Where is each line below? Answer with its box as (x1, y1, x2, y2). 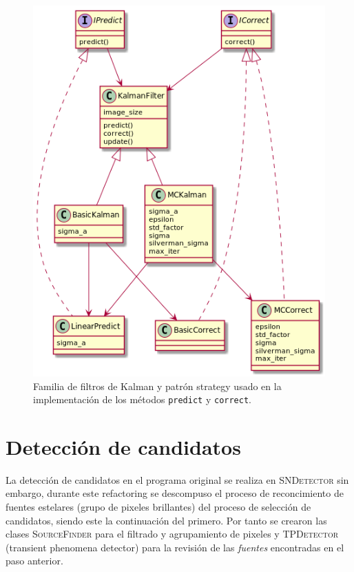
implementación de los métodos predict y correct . (33, 392, 252, 407)
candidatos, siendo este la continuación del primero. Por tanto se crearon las (6, 513, 327, 527)
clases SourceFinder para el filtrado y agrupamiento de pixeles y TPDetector (6, 527, 339, 541)
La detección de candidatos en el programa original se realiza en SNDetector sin (6, 472, 349, 487)
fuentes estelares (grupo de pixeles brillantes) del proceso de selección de (6, 500, 311, 514)
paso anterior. (6, 553, 63, 568)
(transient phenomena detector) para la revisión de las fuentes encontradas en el (6, 540, 344, 554)
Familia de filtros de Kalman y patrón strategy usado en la (33, 378, 282, 393)
